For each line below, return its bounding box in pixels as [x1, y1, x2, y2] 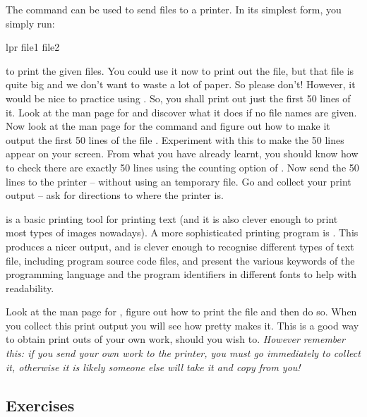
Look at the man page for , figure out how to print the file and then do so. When [6, 304, 357, 319]
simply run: [6, 16, 55, 30]
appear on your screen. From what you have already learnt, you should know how [6, 146, 359, 161]
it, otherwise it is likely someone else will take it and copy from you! [6, 359, 301, 374]
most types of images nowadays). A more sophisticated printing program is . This [6, 225, 359, 240]
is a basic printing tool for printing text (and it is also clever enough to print [6, 211, 338, 226]
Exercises [6, 394, 75, 416]
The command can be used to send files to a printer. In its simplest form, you [6, 2, 342, 16]
